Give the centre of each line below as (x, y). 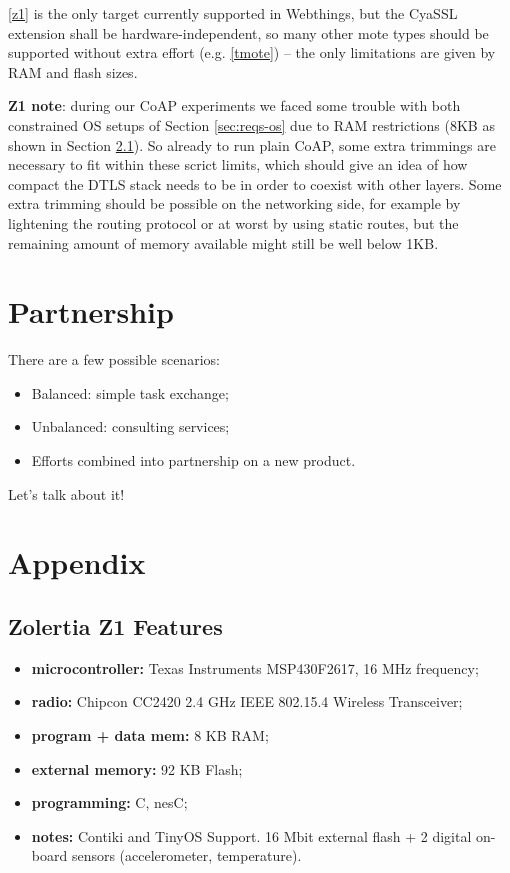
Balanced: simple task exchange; (130, 392)
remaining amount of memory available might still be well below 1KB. (223, 242)
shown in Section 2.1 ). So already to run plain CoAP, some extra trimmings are (252, 144)
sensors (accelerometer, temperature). (186, 855)
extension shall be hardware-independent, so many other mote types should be (248, 32)
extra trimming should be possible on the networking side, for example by (234, 203)
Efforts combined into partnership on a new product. (193, 460)
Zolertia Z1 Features (115, 625)
